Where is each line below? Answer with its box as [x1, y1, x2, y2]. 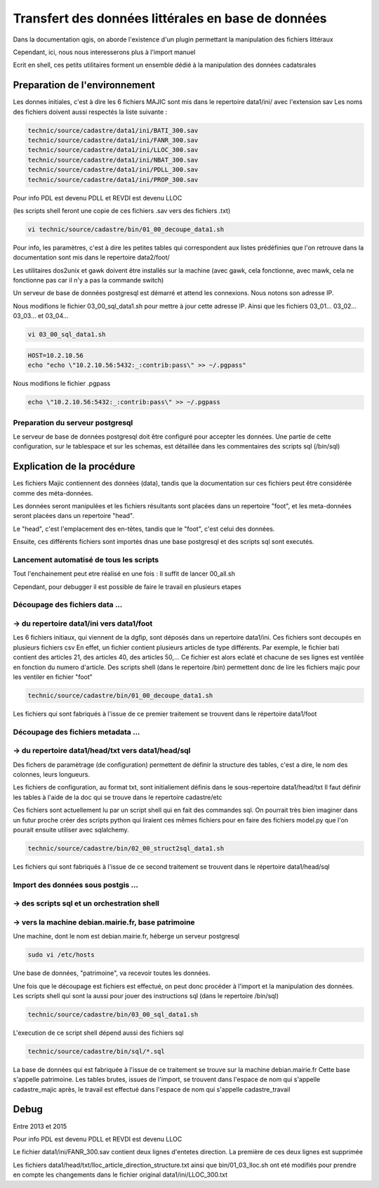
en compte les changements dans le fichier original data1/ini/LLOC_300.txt [13, 1170, 228, 1179]
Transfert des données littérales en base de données [13, 11, 327, 26]
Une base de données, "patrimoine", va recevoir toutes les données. [13, 969, 211, 977]
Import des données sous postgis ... [13, 879, 139, 889]
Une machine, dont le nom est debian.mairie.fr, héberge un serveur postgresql [13, 932, 240, 941]
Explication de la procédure [13, 460, 136, 472]
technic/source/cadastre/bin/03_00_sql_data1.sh [27, 1010, 199, 1019]
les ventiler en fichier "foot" [13, 672, 93, 681]
